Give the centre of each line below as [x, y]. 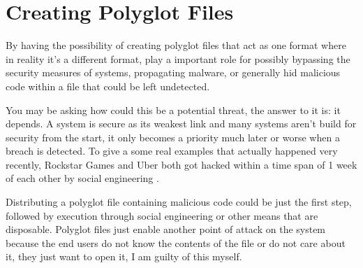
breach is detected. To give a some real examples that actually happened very [172, 151]
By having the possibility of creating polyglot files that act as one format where [176, 45]
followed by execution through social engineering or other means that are [162, 215]
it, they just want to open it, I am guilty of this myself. [124, 256]
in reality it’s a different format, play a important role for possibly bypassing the [178, 58]
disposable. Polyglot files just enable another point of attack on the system [166, 229]
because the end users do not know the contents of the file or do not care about [176, 242]
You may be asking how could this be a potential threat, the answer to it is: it [173, 110]
